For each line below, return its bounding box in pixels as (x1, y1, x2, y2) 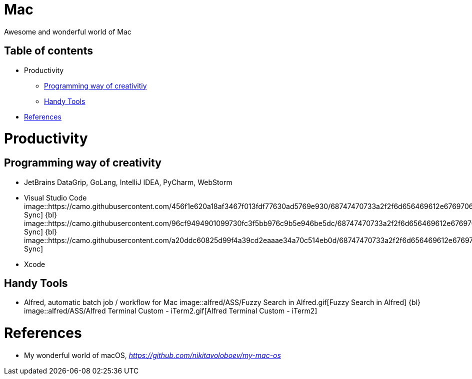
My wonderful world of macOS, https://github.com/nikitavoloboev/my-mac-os (24, 350, 281, 359)
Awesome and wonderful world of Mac (4, 27, 131, 36)
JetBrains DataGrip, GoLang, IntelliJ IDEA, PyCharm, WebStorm (24, 177, 232, 186)
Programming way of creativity (4, 156, 161, 169)
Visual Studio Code (24, 193, 87, 202)
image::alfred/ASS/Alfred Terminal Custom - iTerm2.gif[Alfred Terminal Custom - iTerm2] (24, 306, 317, 315)
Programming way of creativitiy (44, 81, 147, 90)
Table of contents (4, 44, 93, 57)
